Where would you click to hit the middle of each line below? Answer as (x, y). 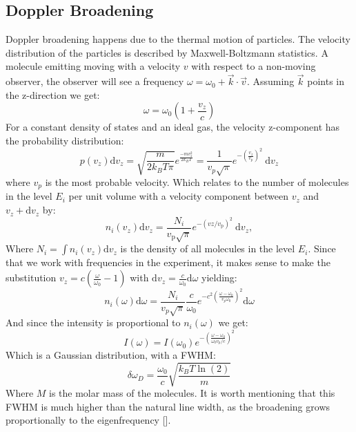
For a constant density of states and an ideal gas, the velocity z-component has (173, 127)
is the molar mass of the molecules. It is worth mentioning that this (192, 393)
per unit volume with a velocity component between (179, 196)
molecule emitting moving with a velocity (93, 66)
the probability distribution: (65, 140)
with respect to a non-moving (254, 66)
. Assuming (270, 81)
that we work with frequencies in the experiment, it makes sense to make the (168, 262)
